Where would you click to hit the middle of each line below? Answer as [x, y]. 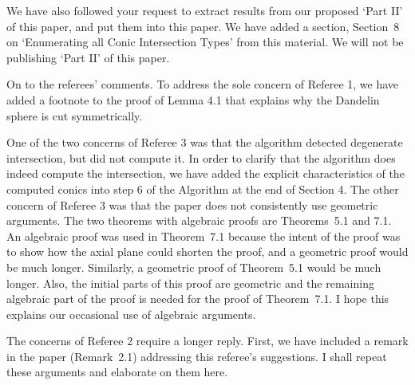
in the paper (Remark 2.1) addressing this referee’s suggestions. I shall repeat [197, 356]
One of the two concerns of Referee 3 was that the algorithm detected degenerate [205, 142]
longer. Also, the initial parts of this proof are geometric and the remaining [190, 283]
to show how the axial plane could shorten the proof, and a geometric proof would [207, 251]
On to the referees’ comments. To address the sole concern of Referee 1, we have [203, 84]
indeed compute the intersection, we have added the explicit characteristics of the [206, 173]
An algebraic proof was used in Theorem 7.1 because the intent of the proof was [204, 236]
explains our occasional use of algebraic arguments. [131, 314]
